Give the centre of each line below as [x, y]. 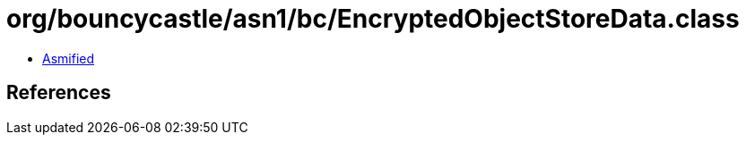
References [59, 93]
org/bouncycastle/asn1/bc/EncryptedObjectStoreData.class [373, 19]
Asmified [69, 58]
